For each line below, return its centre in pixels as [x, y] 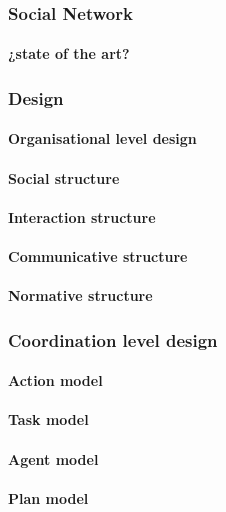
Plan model [48, 497]
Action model [55, 380]
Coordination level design [113, 339]
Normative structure [80, 295]
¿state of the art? [69, 53]
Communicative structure [98, 256]
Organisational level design [102, 138]
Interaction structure [82, 216]
